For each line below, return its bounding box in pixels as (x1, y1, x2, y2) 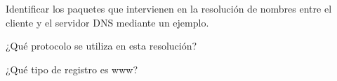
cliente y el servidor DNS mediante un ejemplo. (6, 15, 209, 29)
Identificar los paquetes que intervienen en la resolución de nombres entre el (6, 1, 332, 15)
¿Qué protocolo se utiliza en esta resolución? (6, 38, 197, 53)
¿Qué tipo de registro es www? (6, 61, 138, 76)
